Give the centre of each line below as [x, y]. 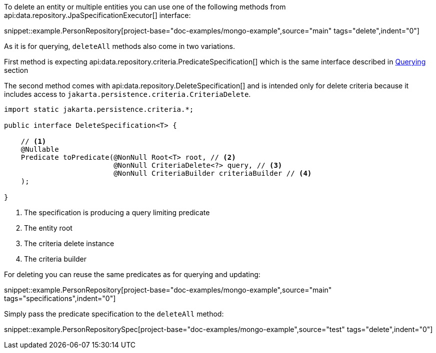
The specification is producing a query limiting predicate [117, 212]
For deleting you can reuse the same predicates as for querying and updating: [132, 274]
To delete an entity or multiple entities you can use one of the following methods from [145, 7]
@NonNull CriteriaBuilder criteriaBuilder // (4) [213, 173]
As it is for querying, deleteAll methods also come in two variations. [119, 46]
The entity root [48, 228]
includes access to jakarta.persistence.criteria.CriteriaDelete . [127, 94]
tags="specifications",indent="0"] [60, 298]
